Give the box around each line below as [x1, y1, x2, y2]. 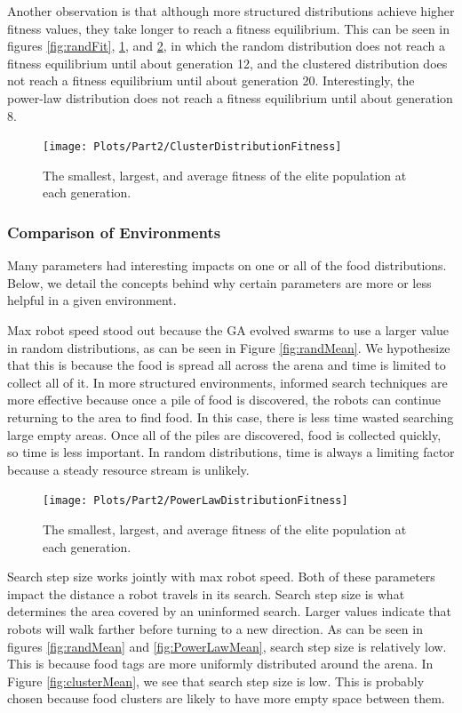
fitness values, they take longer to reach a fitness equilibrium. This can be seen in [7, 19, 450, 37]
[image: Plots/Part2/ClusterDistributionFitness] [43, 140, 342, 154]
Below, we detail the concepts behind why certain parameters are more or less [7, 273, 432, 292]
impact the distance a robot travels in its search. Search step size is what [7, 584, 405, 603]
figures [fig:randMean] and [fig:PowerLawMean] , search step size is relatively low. [7, 637, 447, 655]
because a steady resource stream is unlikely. [7, 460, 250, 478]
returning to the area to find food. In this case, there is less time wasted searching [7, 407, 454, 426]
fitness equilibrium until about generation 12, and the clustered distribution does [7, 53, 448, 72]
